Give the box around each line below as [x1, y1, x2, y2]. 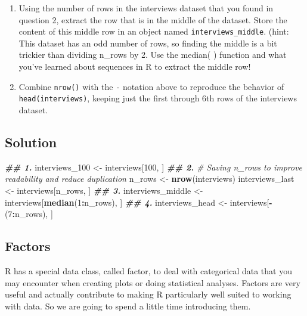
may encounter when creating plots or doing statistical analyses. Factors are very [5, 276, 300, 289]
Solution [5, 132, 57, 151]
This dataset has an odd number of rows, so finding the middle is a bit [18, 36, 277, 49]
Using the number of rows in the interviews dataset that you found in [18, 2, 274, 14]
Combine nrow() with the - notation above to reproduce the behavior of [18, 80, 284, 92]
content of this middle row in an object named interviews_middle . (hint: [18, 25, 289, 38]
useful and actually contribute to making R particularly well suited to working [5, 288, 292, 300]
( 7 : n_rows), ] [5, 207, 53, 220]
